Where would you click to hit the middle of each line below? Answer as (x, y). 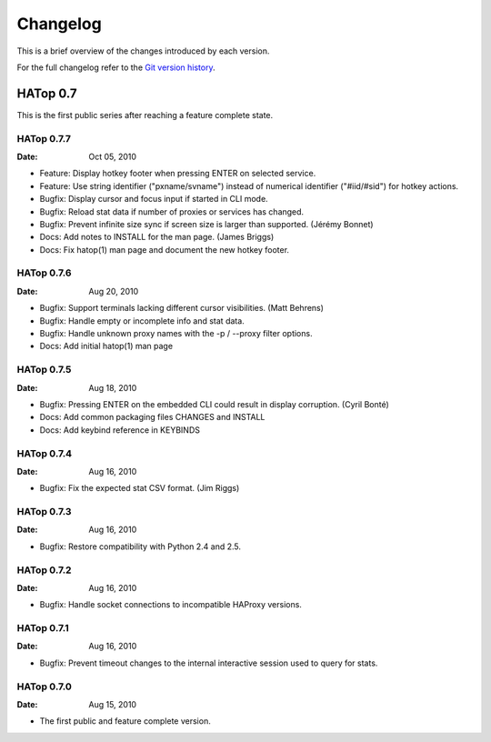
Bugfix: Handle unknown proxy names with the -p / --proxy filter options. (176, 334)
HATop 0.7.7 (44, 138)
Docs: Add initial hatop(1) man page (106, 346)
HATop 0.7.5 (44, 370)
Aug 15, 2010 (112, 704)
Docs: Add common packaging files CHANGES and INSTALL (152, 417)
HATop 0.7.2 (44, 570)
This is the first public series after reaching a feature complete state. (145, 115)
